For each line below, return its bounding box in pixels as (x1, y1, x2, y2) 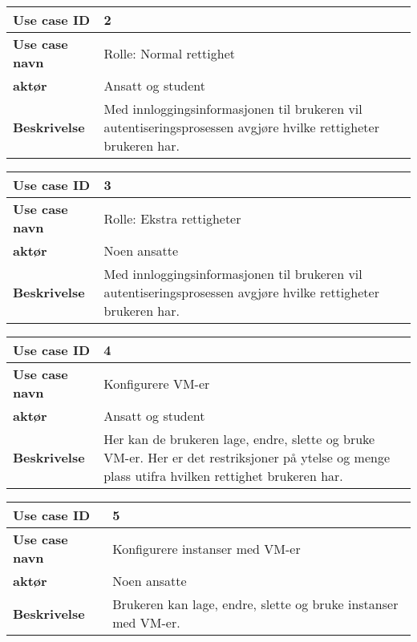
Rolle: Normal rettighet (103, 43, 236, 63)
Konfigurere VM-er (103, 373, 210, 393)
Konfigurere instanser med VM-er (112, 539, 301, 558)
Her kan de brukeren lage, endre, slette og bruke (103, 430, 375, 448)
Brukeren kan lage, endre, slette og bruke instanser (112, 595, 399, 613)
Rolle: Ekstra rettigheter (103, 208, 241, 228)
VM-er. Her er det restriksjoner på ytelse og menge (103, 448, 391, 466)
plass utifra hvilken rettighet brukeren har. (103, 466, 343, 485)
